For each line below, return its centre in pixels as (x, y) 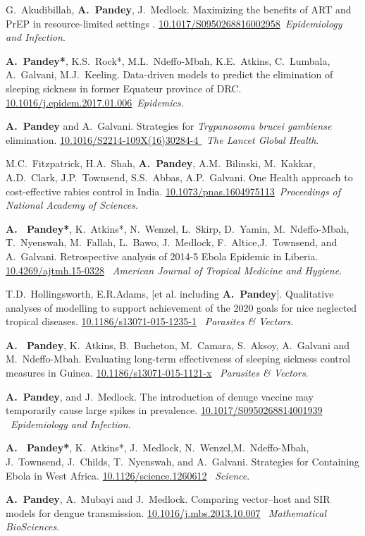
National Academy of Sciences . (72, 205)
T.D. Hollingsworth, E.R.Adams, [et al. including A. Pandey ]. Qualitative (170, 294)
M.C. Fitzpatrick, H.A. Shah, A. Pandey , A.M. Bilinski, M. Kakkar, (161, 163)
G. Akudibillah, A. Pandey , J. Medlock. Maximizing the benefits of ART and (179, 9)
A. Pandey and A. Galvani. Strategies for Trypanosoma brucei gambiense (169, 126)
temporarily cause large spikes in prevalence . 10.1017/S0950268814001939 (164, 410)
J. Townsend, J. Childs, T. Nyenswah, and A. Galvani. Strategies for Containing (182, 462)
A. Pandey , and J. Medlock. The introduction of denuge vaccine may (160, 396)
